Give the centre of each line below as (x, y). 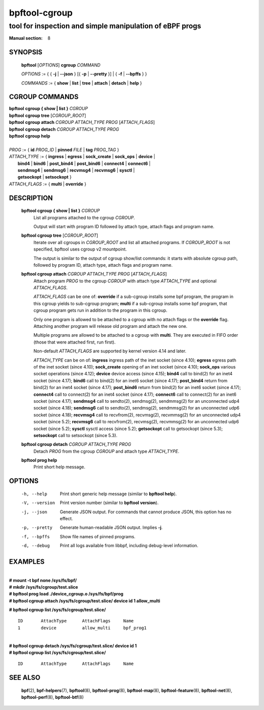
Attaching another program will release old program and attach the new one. (110, 326)
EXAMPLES (27, 562)
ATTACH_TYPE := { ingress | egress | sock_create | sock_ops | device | (82, 157)
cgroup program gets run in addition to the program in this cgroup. (100, 310)
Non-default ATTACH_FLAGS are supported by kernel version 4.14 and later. (110, 351)
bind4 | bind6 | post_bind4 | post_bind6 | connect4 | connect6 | (84, 163)
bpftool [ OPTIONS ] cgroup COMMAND (61, 65)
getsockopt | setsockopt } (45, 177)
